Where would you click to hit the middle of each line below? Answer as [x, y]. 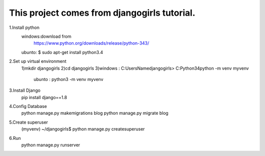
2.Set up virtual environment [38, 61]
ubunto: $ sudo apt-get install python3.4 [62, 52]
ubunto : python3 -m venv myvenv [68, 79]
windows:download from [46, 36]
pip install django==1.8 [44, 97]
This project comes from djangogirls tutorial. [102, 13]
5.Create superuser [29, 122]
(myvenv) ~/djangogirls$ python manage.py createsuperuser [83, 129]
